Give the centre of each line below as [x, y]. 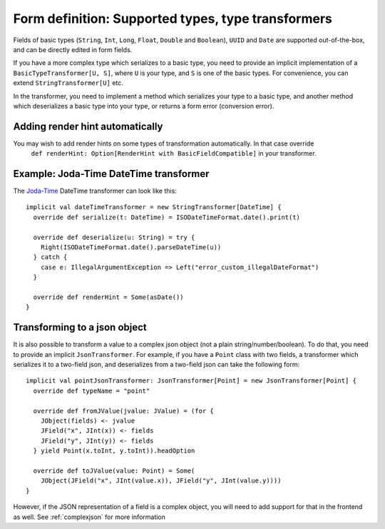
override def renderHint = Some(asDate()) [109, 297]
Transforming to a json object [80, 327]
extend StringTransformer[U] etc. [68, 83]
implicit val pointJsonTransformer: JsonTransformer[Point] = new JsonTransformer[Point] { [191, 381]
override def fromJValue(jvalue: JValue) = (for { [123, 411]
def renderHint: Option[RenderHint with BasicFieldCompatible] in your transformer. [174, 153]
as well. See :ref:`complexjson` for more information [89, 517]
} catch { [50, 257]
